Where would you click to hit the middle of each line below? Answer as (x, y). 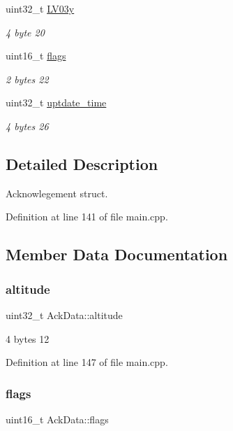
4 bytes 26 (27, 126)
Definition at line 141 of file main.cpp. (87, 217)
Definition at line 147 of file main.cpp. (87, 362)
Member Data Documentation (117, 254)
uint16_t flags (36, 56)
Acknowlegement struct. (57, 193)
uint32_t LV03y (40, 8)
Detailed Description (82, 163)
